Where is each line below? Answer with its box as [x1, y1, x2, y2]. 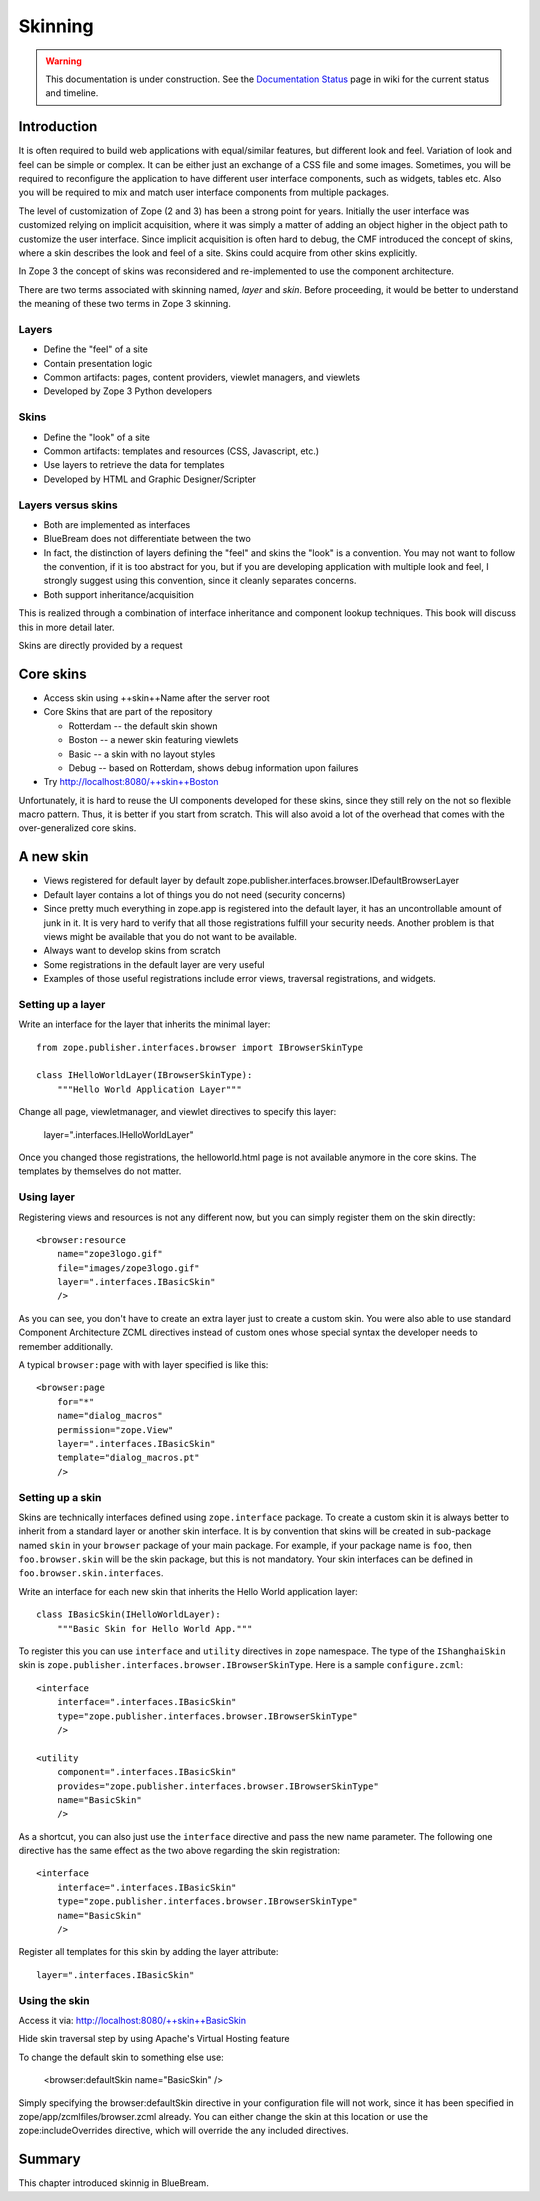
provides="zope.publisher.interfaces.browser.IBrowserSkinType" [56, 1780, 379, 1792]
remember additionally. [18, 1340, 114, 1352]
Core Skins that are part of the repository [43, 706, 213, 718]
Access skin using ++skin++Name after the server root [43, 691, 270, 704]
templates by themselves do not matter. [18, 1165, 182, 1177]
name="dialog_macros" [56, 1410, 164, 1422]
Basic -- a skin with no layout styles [68, 748, 216, 760]
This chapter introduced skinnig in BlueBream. [18, 2177, 209, 2189]
